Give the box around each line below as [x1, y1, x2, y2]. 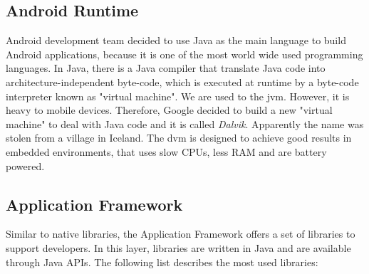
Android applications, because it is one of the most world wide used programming [6, 46, 363, 61]
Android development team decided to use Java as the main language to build [6, 33, 346, 48]
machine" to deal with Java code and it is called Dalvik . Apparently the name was [6, 116, 364, 131]
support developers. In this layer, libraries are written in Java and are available [6, 240, 351, 255]
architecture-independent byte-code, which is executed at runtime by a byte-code [6, 74, 359, 89]
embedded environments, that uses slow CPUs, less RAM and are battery [6, 144, 327, 159]
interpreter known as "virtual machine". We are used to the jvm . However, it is [6, 88, 350, 103]
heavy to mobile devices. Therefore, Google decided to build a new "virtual [6, 102, 333, 117]
